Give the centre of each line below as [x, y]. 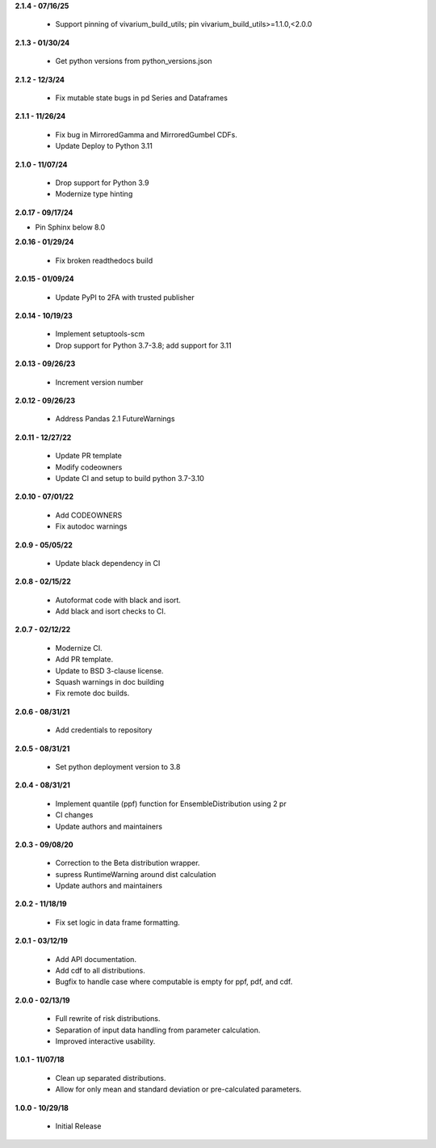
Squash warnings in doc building [110, 682]
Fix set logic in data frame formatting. [118, 922]
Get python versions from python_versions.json [134, 61]
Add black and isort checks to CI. [111, 611]
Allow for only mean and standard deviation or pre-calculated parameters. [178, 1089]
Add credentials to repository [104, 730]
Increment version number [99, 382]
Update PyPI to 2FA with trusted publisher [125, 297]
